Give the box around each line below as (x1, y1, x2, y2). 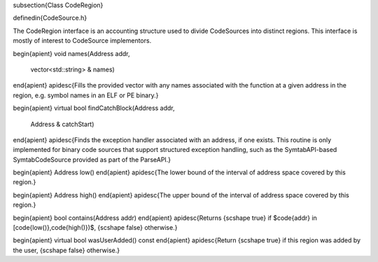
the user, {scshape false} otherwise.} (13, 246, 120, 254)
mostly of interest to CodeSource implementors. (13, 36, 152, 45)
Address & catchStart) (30, 120, 94, 128)
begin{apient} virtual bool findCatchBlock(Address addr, (13, 104, 175, 112)
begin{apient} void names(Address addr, (13, 49, 130, 57)
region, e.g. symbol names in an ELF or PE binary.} (13, 91, 159, 99)
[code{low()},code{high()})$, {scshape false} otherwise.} (13, 223, 178, 232)
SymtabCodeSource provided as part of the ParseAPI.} (13, 155, 171, 164)
